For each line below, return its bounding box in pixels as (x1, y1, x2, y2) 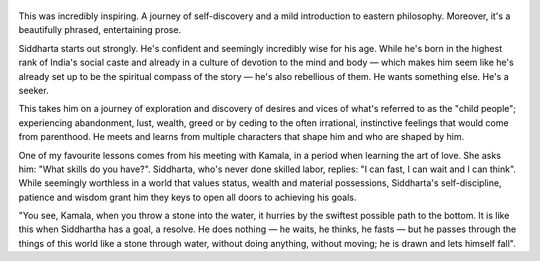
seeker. (18, 84, 49, 96)
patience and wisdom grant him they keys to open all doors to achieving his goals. (18, 191, 357, 203)
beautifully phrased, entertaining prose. (18, 24, 182, 36)
